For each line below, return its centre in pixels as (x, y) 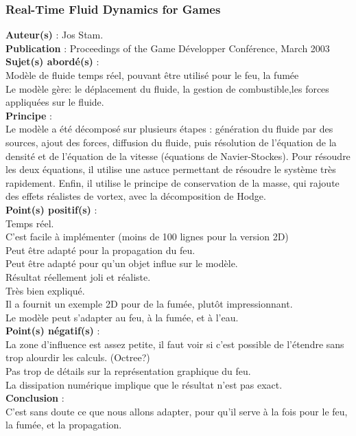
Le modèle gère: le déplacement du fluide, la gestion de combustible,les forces (167, 88)
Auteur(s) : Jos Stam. (55, 35)
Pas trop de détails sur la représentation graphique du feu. (128, 371)
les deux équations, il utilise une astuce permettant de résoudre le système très (171, 169)
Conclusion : (35, 398)
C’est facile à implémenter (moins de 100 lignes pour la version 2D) (147, 237)
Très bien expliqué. (45, 290)
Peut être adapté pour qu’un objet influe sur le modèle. (122, 263)
